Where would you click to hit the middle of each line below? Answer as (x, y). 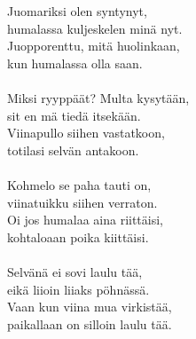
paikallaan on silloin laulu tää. (90, 323)
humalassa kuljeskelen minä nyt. (95, 28)
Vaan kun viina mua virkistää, (90, 307)
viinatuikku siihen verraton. (82, 202)
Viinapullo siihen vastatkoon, (86, 133)
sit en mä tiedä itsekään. (74, 115)
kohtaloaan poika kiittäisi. (78, 237)
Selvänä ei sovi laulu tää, (75, 271)
